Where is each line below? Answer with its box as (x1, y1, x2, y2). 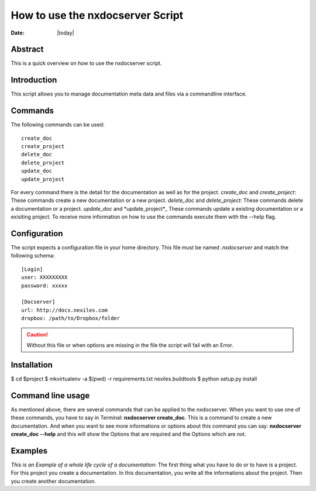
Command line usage (11, 390, 90, 400)
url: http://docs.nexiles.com (21, 307, 108, 313)
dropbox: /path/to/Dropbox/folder (21, 315, 120, 322)
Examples (11, 445, 48, 456)
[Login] (21, 266, 43, 272)
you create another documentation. (11, 478, 96, 485)
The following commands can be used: (11, 121, 105, 128)
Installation (11, 360, 53, 370)
